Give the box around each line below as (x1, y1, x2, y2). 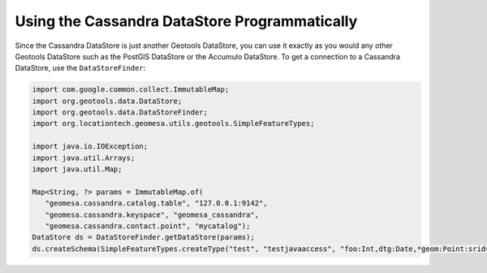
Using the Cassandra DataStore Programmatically (15, 12, 358, 30)
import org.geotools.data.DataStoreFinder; (32, 108, 209, 117)
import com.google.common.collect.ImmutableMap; (32, 85, 230, 94)
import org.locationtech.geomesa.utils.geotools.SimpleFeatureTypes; (32, 119, 315, 128)
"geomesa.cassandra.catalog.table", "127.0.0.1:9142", (45, 199, 268, 208)
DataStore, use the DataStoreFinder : (15, 63, 146, 73)
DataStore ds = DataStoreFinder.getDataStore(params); (32, 232, 255, 242)
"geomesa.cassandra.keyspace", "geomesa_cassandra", (45, 210, 260, 219)
